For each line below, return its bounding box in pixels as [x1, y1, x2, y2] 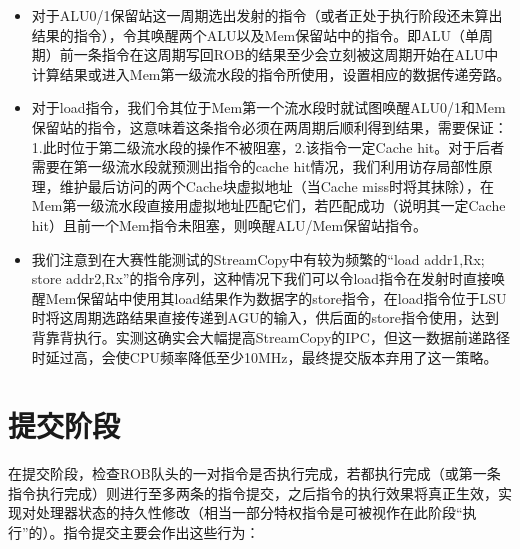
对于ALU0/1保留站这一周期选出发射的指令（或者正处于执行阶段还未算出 [31, 5, 503, 25]
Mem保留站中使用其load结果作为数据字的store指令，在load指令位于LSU [45, 287, 507, 308]
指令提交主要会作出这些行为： [63, 522, 260, 542]
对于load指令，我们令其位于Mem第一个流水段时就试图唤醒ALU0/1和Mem [31, 97, 506, 118]
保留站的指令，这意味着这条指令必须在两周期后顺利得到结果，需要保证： [31, 116, 508, 137]
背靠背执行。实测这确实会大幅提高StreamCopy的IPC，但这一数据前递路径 [31, 326, 510, 347]
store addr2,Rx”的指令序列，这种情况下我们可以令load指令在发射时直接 [31, 268, 492, 289]
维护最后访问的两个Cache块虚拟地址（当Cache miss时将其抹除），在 [59, 175, 494, 196]
